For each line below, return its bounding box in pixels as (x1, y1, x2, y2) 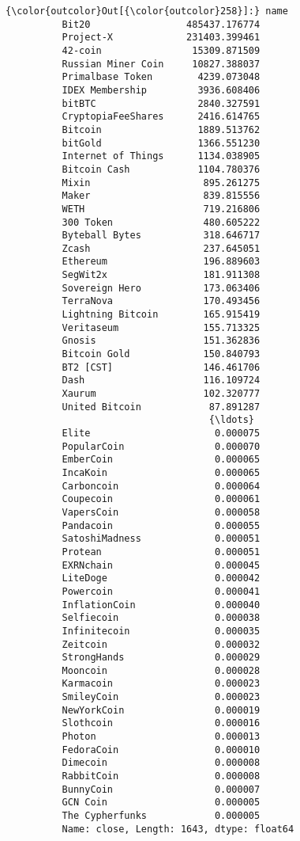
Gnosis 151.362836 (62, 335, 261, 347)
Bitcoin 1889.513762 (62, 124, 261, 135)
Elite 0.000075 (62, 428, 261, 439)
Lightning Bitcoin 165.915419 (62, 309, 261, 321)
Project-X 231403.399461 (62, 32, 261, 44)
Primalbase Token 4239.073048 (62, 71, 261, 83)
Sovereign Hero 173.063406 (62, 282, 261, 294)
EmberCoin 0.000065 (62, 454, 261, 466)
